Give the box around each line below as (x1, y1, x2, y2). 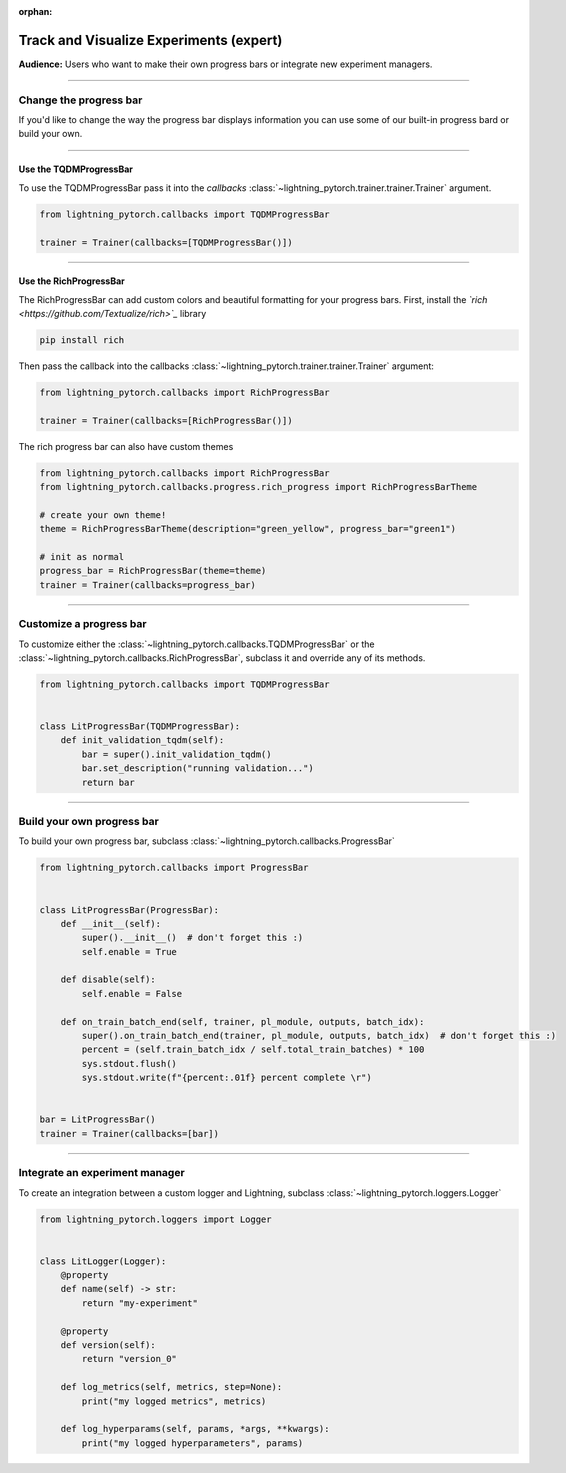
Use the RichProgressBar (18, 275, 125, 287)
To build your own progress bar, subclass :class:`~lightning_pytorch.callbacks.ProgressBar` (18, 835, 395, 847)
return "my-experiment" (81, 1297, 199, 1309)
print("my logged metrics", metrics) (81, 1395, 267, 1407)
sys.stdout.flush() (81, 1058, 177, 1069)
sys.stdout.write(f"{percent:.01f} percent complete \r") (81, 1072, 372, 1084)
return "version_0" (81, 1353, 177, 1365)
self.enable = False (81, 988, 183, 999)
